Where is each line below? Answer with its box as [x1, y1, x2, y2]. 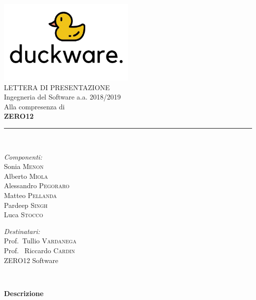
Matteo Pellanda [4, 190, 57, 200]
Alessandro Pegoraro [4, 180, 70, 191]
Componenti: [4, 151, 42, 162]
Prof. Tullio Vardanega [4, 235, 77, 246]
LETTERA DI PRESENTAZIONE [4, 82, 110, 92]
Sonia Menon [4, 161, 44, 171]
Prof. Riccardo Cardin [4, 245, 75, 255]
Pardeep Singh [4, 200, 48, 210]
